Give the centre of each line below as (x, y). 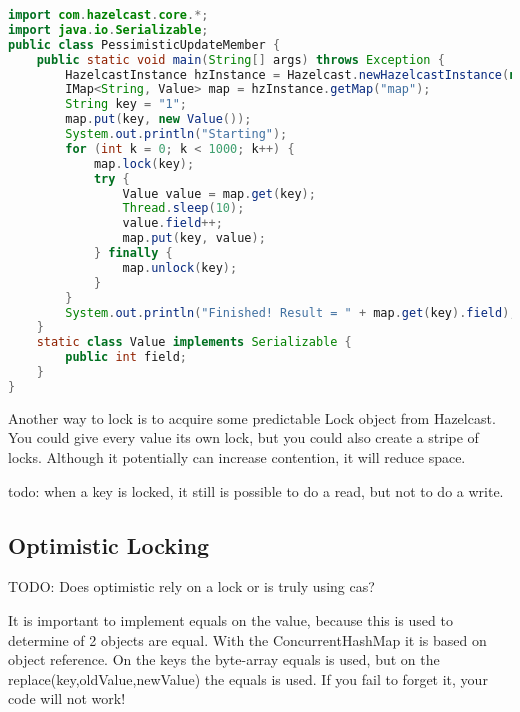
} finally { (133, 253)
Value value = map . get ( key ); (219, 193)
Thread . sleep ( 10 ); (183, 208)
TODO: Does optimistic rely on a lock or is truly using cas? (191, 586)
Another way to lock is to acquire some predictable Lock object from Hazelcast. (252, 417)
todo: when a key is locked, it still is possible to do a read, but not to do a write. (256, 490)
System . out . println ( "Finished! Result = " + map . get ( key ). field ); (291, 312)
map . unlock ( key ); (180, 267)
